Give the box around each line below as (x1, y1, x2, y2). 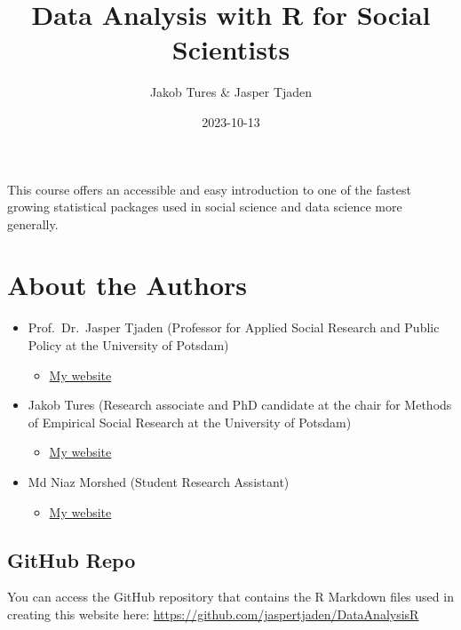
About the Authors (7, 267, 248, 303)
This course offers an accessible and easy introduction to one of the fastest (7, 179, 411, 198)
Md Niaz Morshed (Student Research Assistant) (28, 472, 290, 490)
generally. (7, 214, 59, 233)
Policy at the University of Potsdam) (28, 336, 229, 354)
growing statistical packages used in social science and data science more (7, 197, 402, 216)
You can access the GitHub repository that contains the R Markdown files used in (7, 587, 454, 606)
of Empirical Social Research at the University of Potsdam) (28, 412, 352, 431)
